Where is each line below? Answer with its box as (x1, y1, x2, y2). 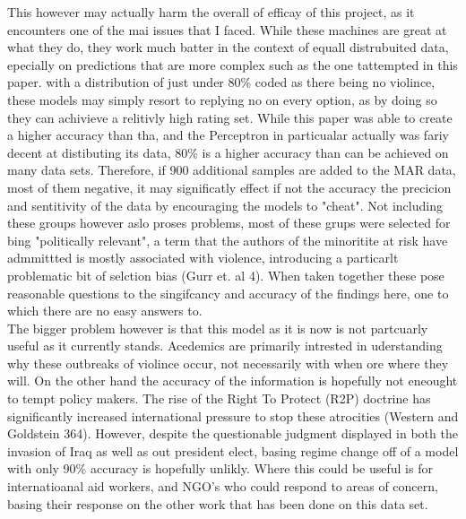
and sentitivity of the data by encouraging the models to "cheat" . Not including (7, 195, 443, 214)
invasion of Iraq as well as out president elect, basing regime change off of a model (7, 441, 459, 460)
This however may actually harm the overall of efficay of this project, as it (7, 3, 415, 21)
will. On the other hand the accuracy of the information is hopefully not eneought (7, 371, 458, 390)
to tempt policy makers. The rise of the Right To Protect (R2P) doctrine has (7, 389, 431, 408)
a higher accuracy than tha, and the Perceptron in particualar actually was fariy (7, 125, 449, 144)
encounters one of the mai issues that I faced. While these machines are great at (7, 20, 447, 39)
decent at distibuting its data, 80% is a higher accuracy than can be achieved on (7, 143, 449, 161)
